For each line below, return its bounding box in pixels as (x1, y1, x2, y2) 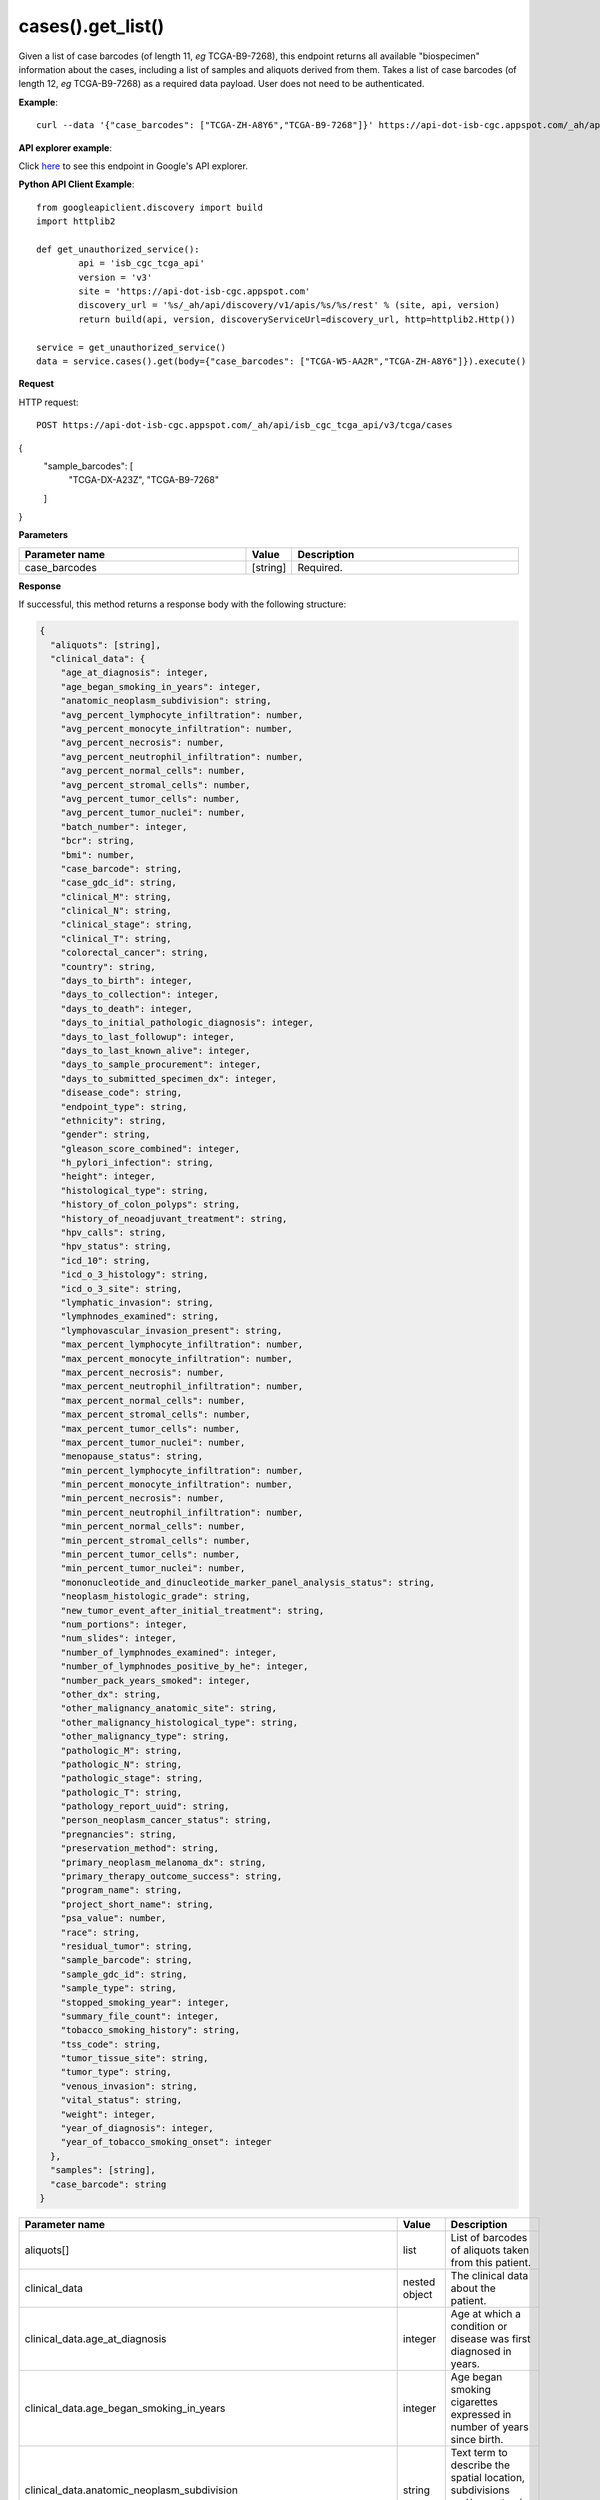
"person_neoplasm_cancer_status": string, (60, 1815, 272, 1826)
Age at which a (450, 2306, 522, 2320)
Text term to (450, 2445, 509, 2459)
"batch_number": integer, (60, 821, 188, 832)
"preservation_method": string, (60, 1843, 220, 1854)
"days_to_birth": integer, (60, 975, 194, 987)
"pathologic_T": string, (60, 1786, 183, 1798)
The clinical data (450, 2268, 529, 2282)
